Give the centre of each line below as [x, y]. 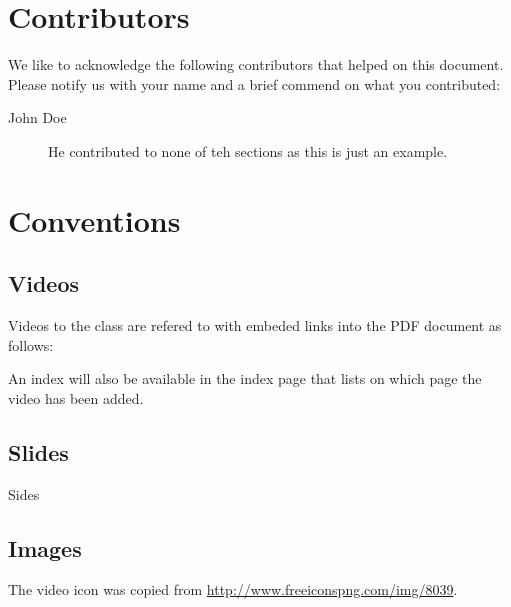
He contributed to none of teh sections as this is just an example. [248, 150]
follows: [31, 344]
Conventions [94, 219]
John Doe [37, 117]
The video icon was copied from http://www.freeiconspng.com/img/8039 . [233, 589]
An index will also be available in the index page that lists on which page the [245, 378]
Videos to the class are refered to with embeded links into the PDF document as [255, 325]
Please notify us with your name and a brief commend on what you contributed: [254, 83]
